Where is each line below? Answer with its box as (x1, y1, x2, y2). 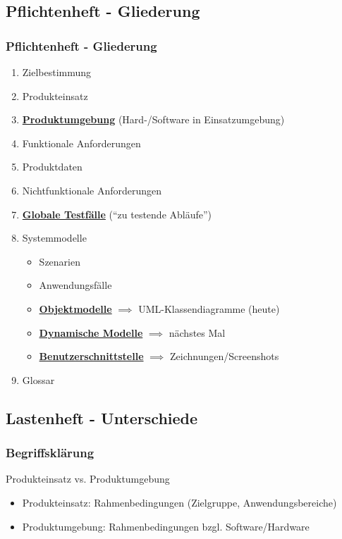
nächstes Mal (169, 325, 226, 340)
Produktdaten (22, 159, 83, 174)
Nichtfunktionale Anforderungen (22, 182, 162, 197)
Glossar (22, 372, 55, 387)
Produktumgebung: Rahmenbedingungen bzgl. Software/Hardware (22, 519, 310, 533)
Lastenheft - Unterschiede (6, 407, 198, 428)
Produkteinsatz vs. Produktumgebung (6, 471, 170, 486)
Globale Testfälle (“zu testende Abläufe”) (22, 206, 212, 221)
